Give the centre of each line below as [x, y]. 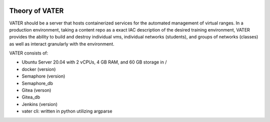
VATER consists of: [29, 53]
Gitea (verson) [36, 90]
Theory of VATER [36, 11]
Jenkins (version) [39, 104]
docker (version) [39, 69]
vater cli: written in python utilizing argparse [67, 111]
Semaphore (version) [43, 76]
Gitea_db [31, 97]
